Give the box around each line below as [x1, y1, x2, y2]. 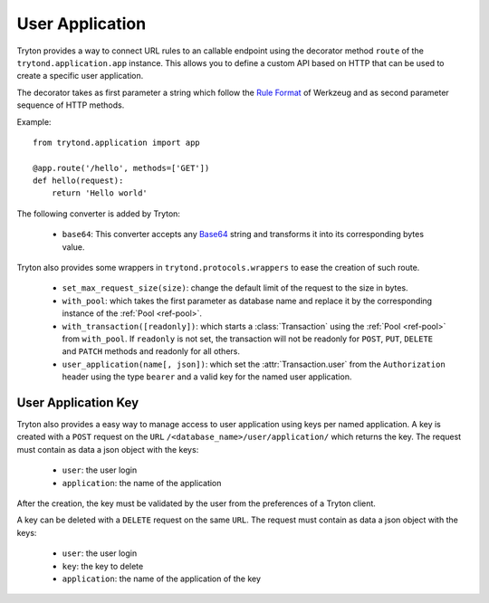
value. [62, 241, 85, 253]
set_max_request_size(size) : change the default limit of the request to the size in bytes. [62, 282, 408, 293]
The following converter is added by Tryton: [16, 208, 181, 219]
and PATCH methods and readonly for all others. [62, 346, 240, 357]
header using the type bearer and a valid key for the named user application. [62, 371, 352, 382]
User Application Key [16, 395, 139, 410]
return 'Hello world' [51, 188, 149, 198]
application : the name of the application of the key [62, 573, 262, 584]
